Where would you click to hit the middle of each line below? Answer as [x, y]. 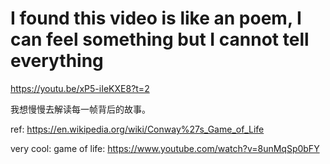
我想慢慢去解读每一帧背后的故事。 [80, 109]
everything [57, 61]
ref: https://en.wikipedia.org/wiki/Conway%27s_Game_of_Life [137, 129]
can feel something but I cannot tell [160, 39]
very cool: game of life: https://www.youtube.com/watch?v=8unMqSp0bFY [165, 148]
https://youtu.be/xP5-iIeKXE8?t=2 [80, 88]
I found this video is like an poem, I [156, 18]
